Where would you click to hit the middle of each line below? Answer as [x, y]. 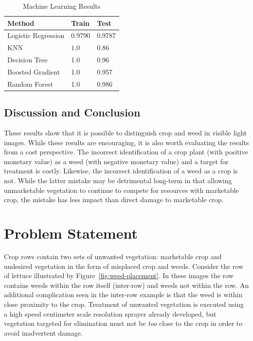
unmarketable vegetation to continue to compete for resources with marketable [121, 190]
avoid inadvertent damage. [43, 332]
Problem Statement [71, 233]
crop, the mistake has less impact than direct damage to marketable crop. [114, 199]
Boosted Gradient [34, 71]
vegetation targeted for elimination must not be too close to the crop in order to [123, 323]
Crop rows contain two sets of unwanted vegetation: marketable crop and [113, 256]
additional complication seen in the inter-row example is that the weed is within [123, 294]
